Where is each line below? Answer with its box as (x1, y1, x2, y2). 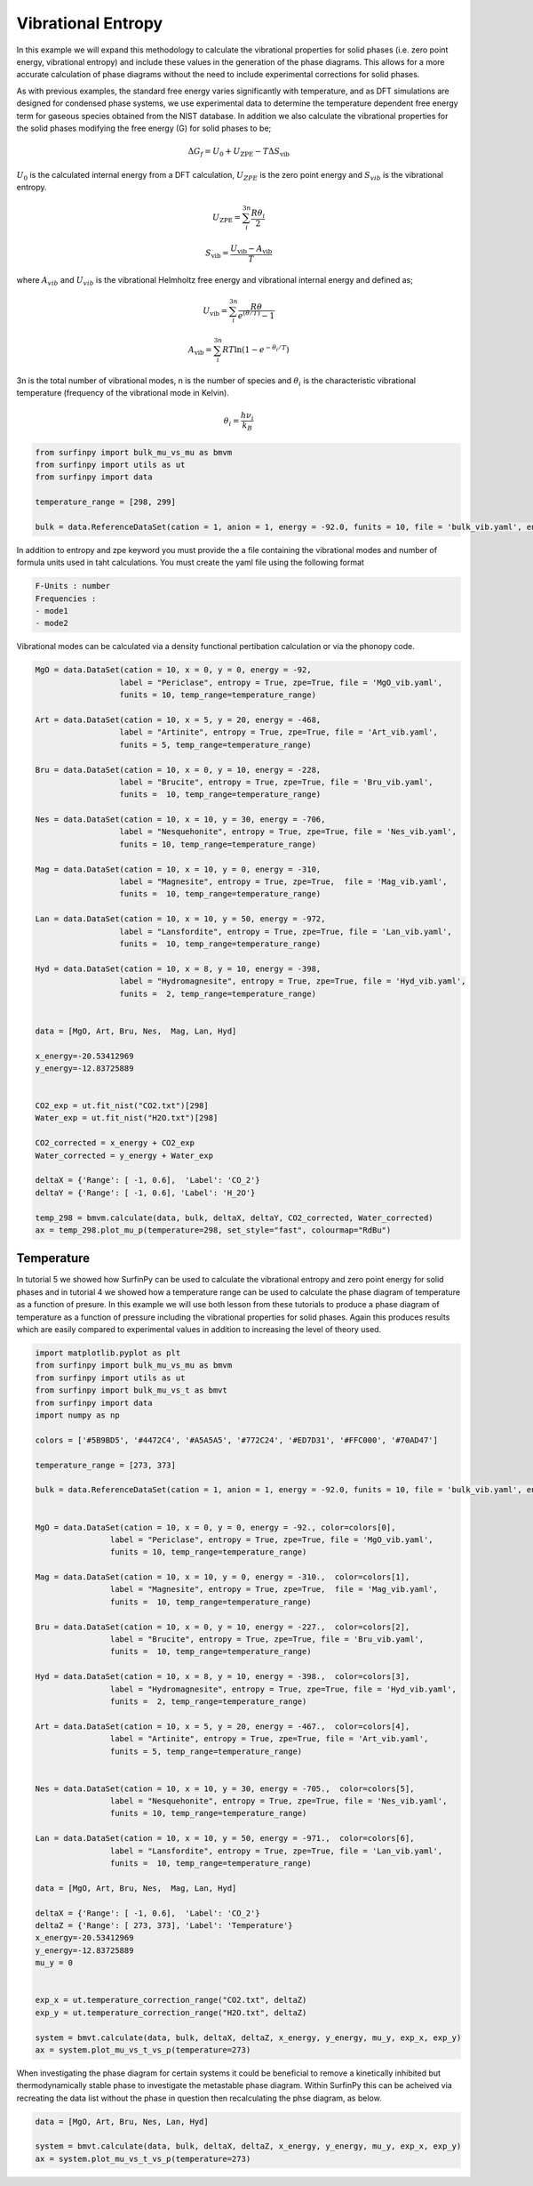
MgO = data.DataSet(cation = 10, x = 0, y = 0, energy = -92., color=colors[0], (35, 1522, 396, 1532)
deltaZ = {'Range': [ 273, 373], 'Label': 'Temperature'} (35, 1921, 293, 1930)
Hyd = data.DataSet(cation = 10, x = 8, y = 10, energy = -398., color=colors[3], (35, 1672, 410, 1682)
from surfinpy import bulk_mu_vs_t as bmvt (35, 1386, 228, 1395)
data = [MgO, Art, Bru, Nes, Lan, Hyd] (35, 2117, 209, 2126)
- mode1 (35, 606, 68, 616)
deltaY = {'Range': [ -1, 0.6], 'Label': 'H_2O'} (35, 1187, 256, 1198)
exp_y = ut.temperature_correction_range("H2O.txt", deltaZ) (35, 2007, 307, 2018)
